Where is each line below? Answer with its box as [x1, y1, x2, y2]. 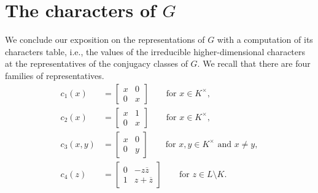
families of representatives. [5, 69, 104, 81]
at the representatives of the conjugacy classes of [5, 57, 188, 70]
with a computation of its [217, 33, 313, 46]
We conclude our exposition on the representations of [5, 33, 205, 46]
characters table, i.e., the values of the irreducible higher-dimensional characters [5, 45, 306, 58]
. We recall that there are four [197, 57, 311, 70]
